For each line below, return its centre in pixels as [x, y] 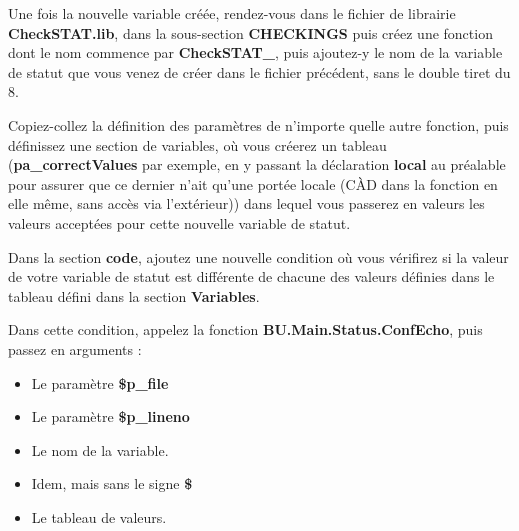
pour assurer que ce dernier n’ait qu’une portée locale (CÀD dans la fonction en [253, 183]
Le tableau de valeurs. [99, 516]
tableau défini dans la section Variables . [134, 295]
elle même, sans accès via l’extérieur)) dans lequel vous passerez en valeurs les [246, 203]
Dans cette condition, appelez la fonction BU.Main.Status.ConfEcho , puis [245, 329]
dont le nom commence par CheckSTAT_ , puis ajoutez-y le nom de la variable [255, 52]
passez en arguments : [75, 348]
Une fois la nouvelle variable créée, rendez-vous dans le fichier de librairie [232, 13]
